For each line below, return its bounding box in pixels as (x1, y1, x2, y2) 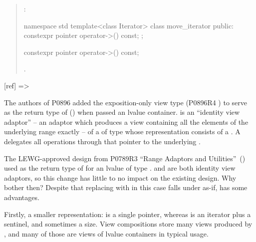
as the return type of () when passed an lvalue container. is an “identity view (4, 107, 240, 117)
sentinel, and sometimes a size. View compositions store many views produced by (4, 219, 253, 229)
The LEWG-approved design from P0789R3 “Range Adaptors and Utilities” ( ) (4, 153, 246, 163)
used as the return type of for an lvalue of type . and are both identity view (4, 163, 236, 173)
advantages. (4, 192, 39, 202)
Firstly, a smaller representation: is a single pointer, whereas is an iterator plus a (4, 209, 251, 219)
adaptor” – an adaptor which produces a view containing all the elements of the (4, 116, 249, 127)
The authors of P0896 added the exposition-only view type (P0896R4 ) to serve (4, 97, 248, 107)
